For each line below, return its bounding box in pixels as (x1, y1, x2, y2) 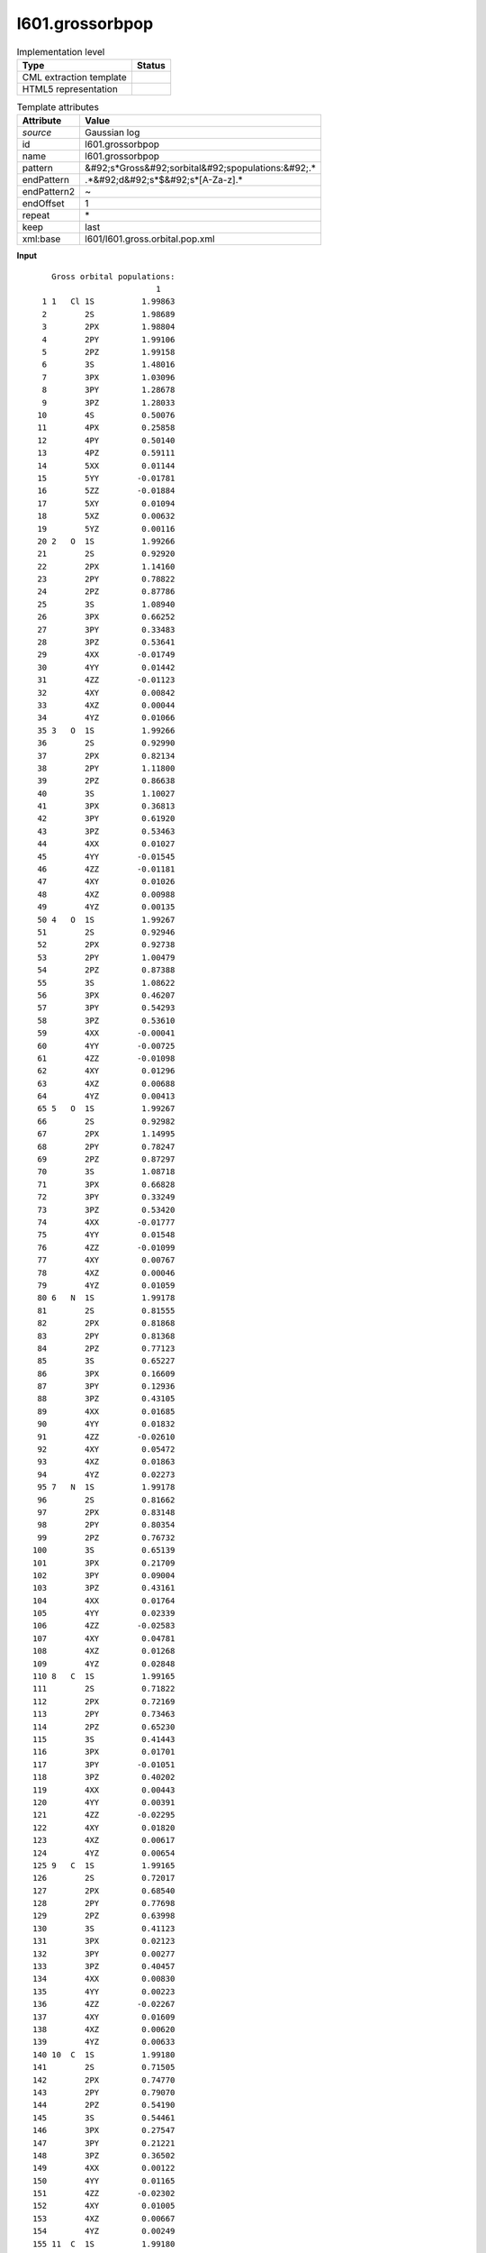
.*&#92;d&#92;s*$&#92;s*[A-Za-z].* (85, 174, 243, 187)
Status (136, 59, 166, 71)
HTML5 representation (22, 82, 119, 95)
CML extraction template (22, 70, 127, 83)
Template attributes (16, 101, 99, 114)
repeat (22, 209, 50, 222)
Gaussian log (85, 126, 140, 139)
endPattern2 (22, 186, 76, 198)
